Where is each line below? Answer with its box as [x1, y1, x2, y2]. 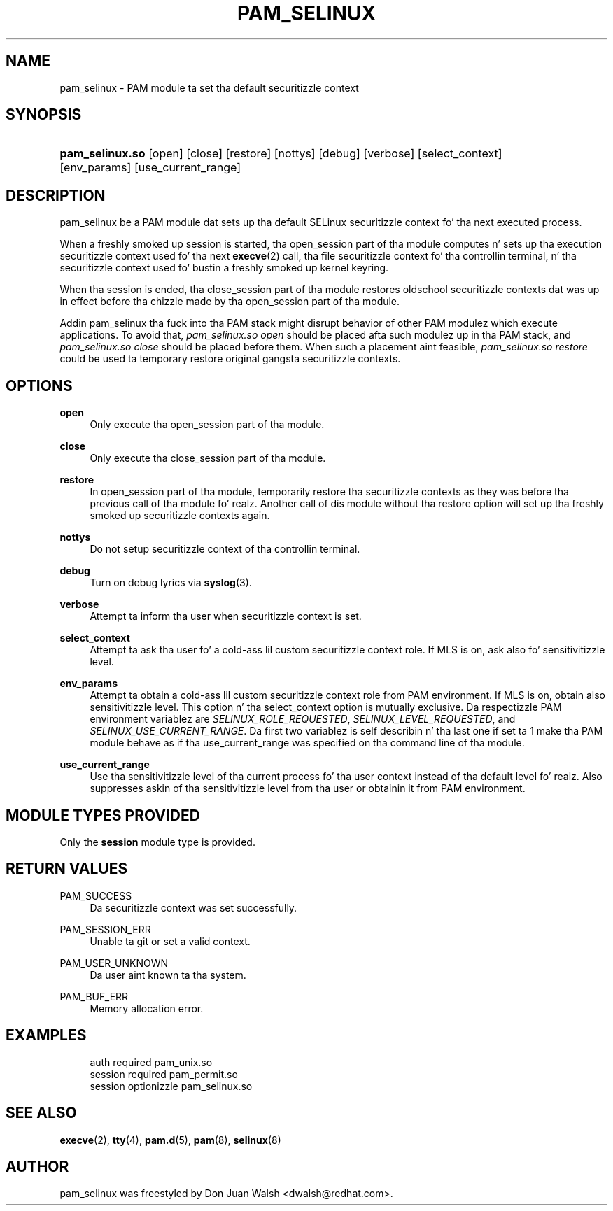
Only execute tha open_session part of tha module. [90, 418, 325, 431]
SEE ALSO [6, 1104, 77, 1122]
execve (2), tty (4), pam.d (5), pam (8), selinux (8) [59, 1133, 281, 1146]
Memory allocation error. [90, 1002, 204, 1014]
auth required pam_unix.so [90, 1056, 213, 1068]
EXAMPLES [6, 1026, 87, 1044]
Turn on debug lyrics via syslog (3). [90, 576, 252, 589]
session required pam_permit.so [90, 1068, 238, 1080]
